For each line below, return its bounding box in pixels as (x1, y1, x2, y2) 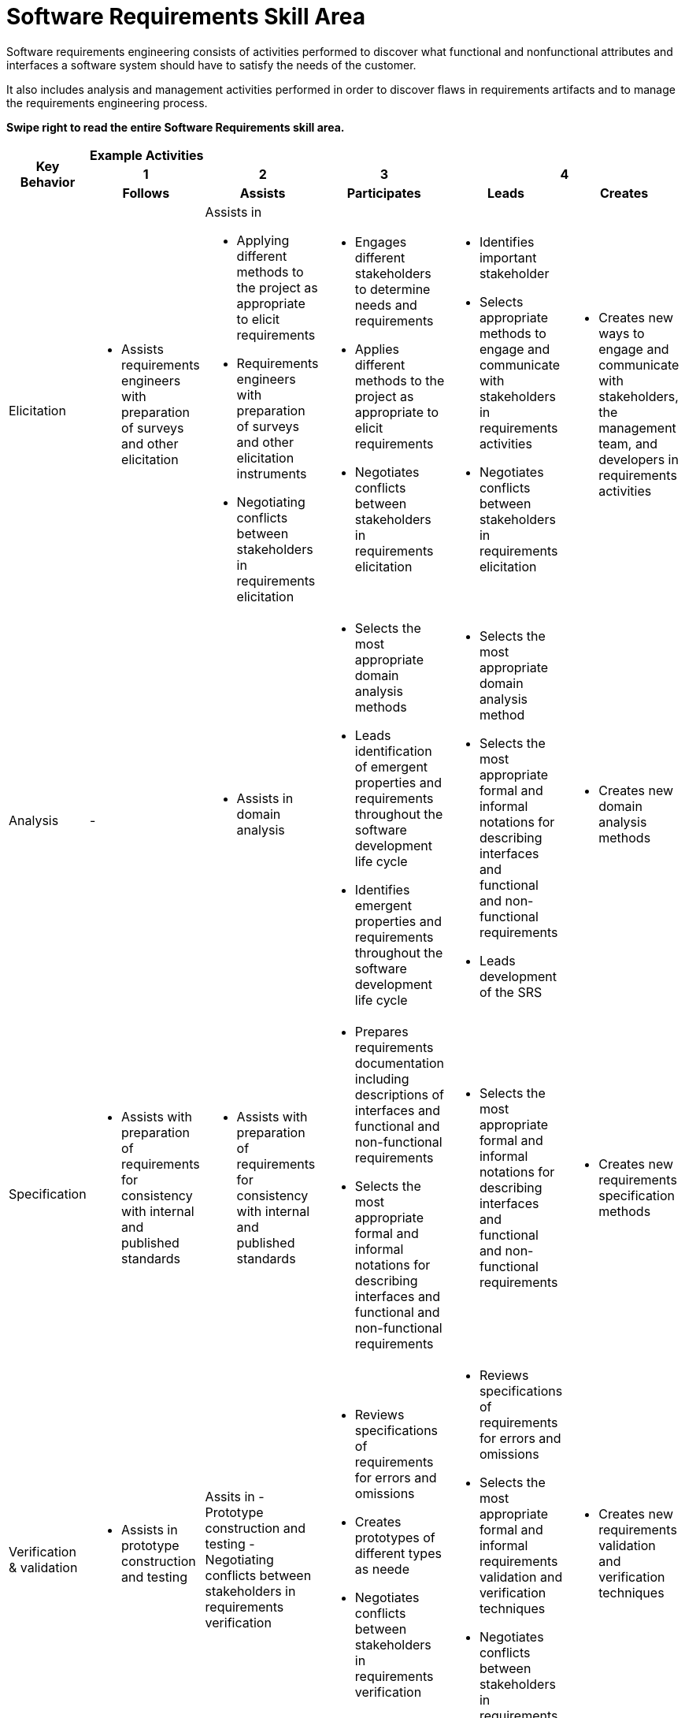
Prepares (354, 1023, 409, 1039)
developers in (598, 451, 679, 467)
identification (354, 742, 432, 759)
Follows (122, 184, 170, 201)
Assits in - (205, 1488, 265, 1504)
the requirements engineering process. (6, 95, 208, 110)
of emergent (354, 758, 428, 775)
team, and (598, 435, 658, 452)
